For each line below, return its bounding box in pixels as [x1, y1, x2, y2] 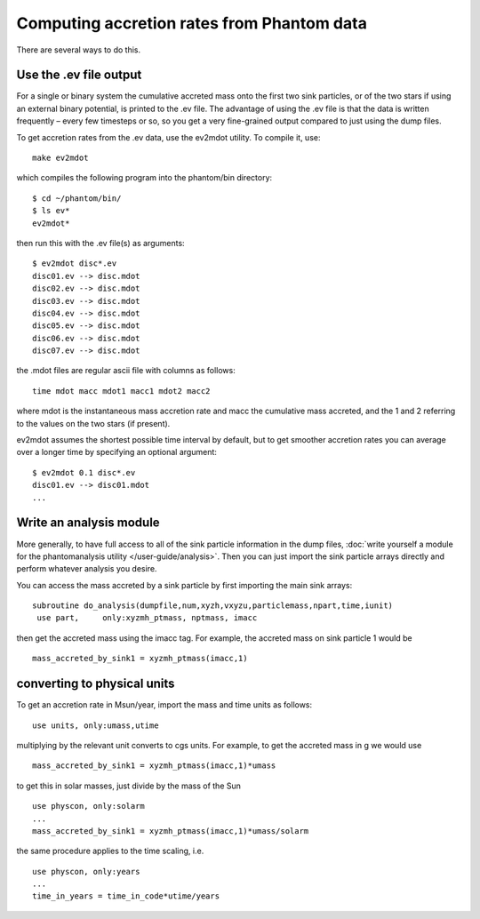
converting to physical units [16, 676, 175, 691]
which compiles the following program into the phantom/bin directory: [16, 172, 273, 183]
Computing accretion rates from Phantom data [16, 13, 368, 33]
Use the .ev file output [16, 68, 142, 83]
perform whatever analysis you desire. [16, 563, 157, 574]
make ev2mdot [32, 153, 89, 164]
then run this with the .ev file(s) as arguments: [16, 237, 186, 248]
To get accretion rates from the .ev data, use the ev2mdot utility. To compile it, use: [16, 132, 321, 142]
